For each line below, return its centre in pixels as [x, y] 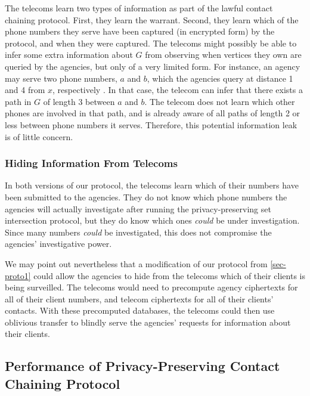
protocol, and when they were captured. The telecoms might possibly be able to [151, 43]
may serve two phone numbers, [61, 78]
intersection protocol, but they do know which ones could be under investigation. [152, 220]
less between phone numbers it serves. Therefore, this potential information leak [151, 124]
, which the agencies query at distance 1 [220, 78]
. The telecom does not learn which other [220, 101]
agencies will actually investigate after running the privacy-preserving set [138, 208]
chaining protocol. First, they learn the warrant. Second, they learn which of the [152, 19]
